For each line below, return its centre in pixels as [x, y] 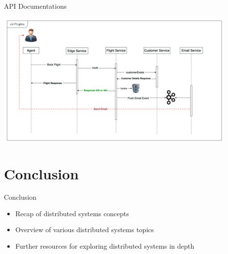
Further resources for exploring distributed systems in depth [105, 246]
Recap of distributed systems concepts [72, 213]
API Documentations [35, 6]
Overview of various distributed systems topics [85, 230]
